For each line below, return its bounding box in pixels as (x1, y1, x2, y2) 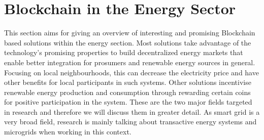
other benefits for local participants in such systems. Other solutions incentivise (4, 77, 251, 87)
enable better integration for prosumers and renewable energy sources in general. (4, 57, 255, 67)
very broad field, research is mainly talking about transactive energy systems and (4, 116, 257, 127)
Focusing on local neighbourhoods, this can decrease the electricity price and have (4, 67, 259, 77)
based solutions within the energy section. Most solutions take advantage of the (4, 37, 251, 48)
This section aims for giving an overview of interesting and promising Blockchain (4, 27, 255, 38)
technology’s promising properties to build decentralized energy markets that (4, 47, 243, 58)
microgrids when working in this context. (4, 126, 131, 137)
